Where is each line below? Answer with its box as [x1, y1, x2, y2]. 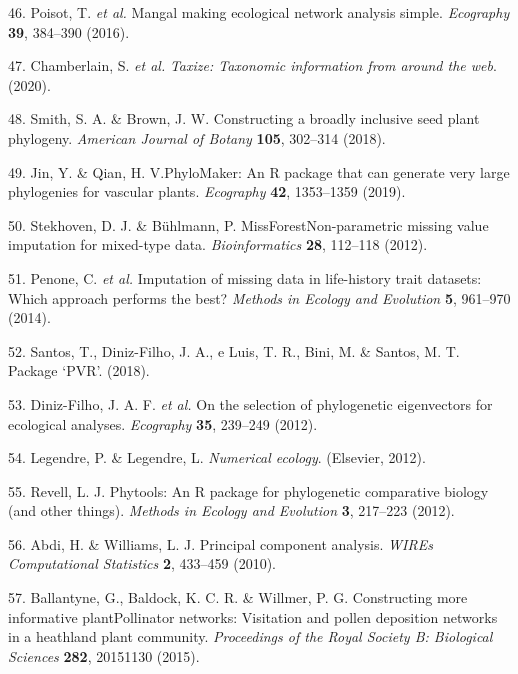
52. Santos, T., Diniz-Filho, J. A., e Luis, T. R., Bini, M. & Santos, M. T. [8, 340, 460, 361]
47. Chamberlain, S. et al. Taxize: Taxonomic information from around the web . [8, 55, 497, 76]
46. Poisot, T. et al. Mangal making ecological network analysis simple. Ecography [8, 2, 510, 22]
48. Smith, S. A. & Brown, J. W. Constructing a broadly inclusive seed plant [8, 108, 480, 129]
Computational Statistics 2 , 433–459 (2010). [8, 553, 277, 574]
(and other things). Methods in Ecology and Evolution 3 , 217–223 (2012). [8, 500, 455, 521]
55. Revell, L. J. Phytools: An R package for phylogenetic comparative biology [8, 480, 489, 501]
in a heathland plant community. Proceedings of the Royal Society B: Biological [8, 626, 493, 647]
